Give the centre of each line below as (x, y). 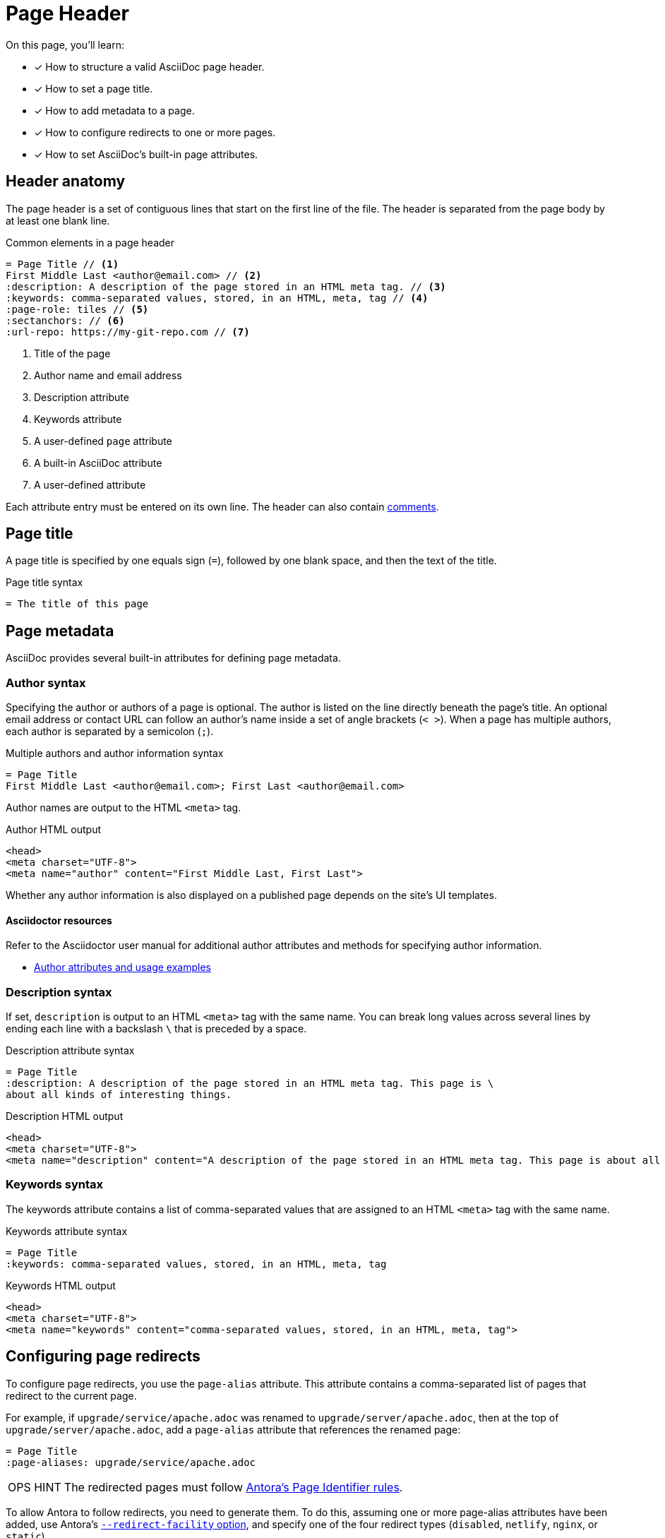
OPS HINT (35, 1487)
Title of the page (72, 353)
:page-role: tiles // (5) (77, 309)
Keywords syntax (54, 1185)
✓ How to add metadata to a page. (114, 110)
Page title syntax (44, 583)
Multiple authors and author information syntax (115, 753)
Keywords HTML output (61, 1285)
